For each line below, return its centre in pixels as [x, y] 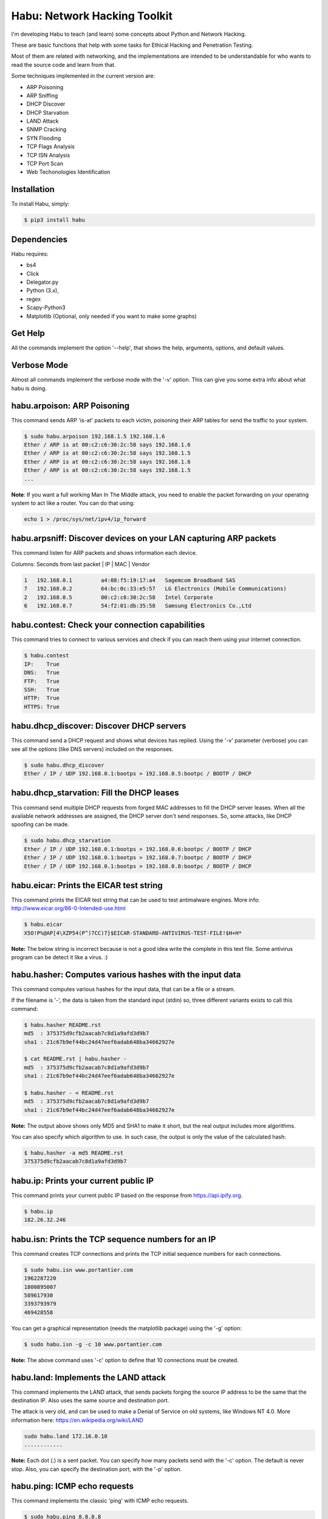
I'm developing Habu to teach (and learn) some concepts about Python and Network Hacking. [129, 34]
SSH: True [42, 690]
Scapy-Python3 [46, 307]
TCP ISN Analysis [48, 155]
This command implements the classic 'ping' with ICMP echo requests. [100, 1501]
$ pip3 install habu [54, 220]
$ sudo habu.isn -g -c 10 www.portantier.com [93, 1344]
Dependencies [39, 239]
